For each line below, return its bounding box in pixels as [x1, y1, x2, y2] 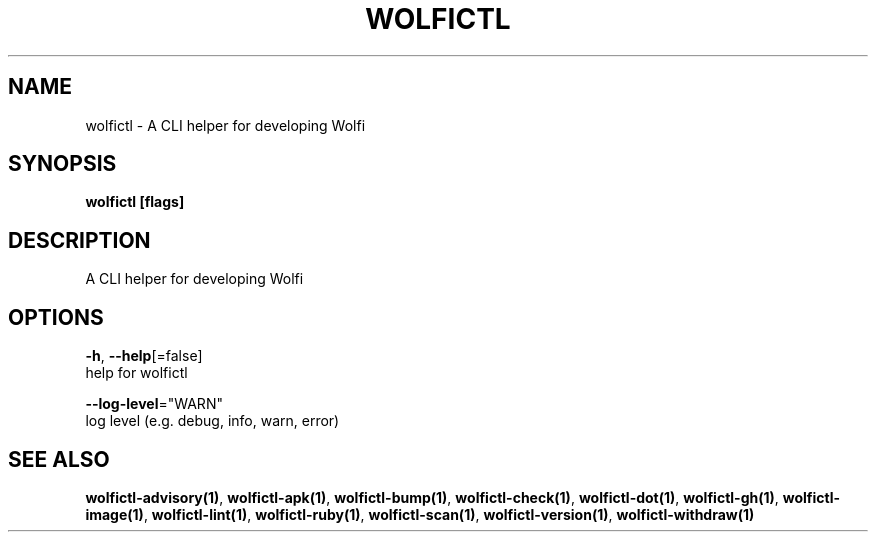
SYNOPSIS [8, 151, 117, 177]
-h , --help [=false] [85, 347, 203, 365]
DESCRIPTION [8, 227, 151, 253]
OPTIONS [8, 304, 104, 330]
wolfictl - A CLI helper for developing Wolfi [85, 116, 366, 134]
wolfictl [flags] [85, 193, 185, 211]
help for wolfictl [85, 364, 188, 382]
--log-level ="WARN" [85, 395, 223, 413]
